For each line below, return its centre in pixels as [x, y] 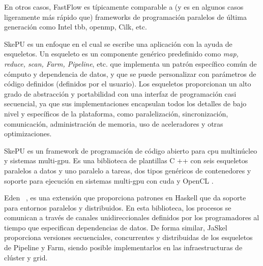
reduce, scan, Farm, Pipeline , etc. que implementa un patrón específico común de [130, 63]
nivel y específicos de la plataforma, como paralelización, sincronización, [116, 113]
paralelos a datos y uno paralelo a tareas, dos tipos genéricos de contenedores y [128, 170]
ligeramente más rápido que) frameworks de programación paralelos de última [125, 17]
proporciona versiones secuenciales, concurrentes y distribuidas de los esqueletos [128, 237]
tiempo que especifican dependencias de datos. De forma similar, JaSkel [116, 227]
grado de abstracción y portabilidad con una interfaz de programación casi [120, 93]
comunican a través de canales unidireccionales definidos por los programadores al [132, 217]
